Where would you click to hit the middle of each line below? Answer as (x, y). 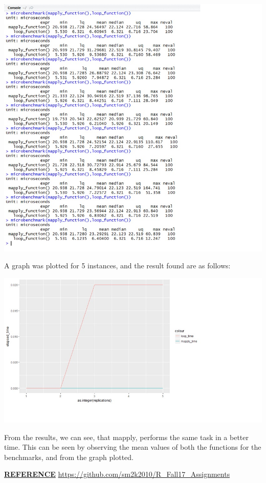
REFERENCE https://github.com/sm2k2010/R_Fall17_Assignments (117, 474)
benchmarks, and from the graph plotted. (69, 457)
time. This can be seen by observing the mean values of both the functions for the (133, 447)
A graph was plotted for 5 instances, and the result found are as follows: (117, 266)
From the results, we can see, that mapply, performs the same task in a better (126, 437)
